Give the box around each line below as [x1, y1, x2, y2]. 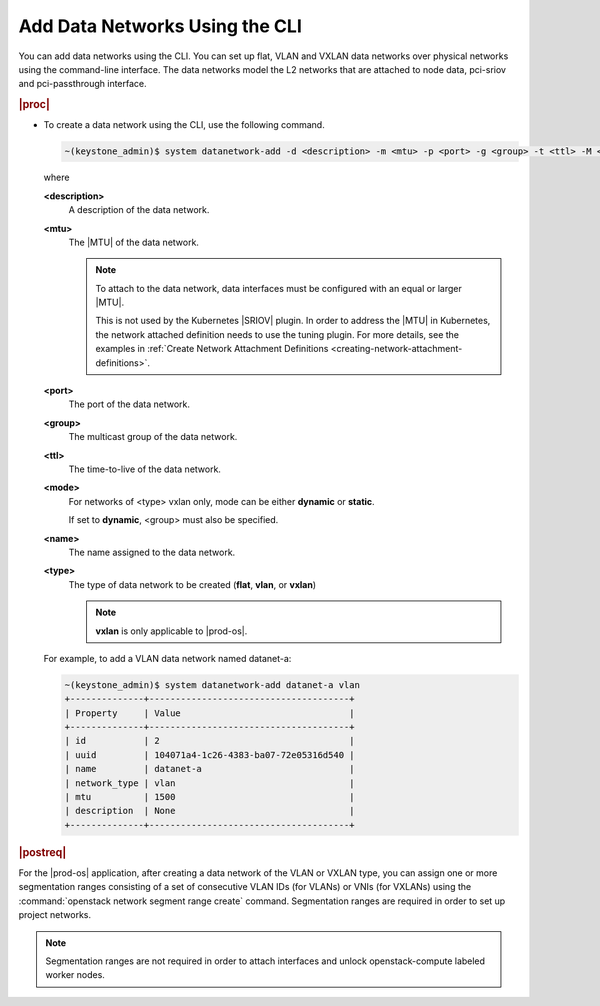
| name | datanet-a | [64, 763, 355, 775]
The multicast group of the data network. [68, 431, 238, 443]
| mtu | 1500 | [64, 791, 355, 802]
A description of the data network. [68, 204, 210, 216]
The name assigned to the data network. [68, 546, 236, 558]
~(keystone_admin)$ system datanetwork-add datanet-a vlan [64, 679, 360, 690]
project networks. [18, 909, 92, 921]
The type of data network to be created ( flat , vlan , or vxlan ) [68, 578, 317, 590]
